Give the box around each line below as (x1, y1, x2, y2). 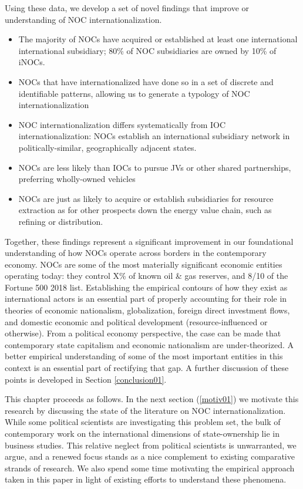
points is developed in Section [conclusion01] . (5, 373, 167, 385)
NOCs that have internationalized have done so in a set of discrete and (18, 75, 274, 87)
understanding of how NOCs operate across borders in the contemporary (5, 247, 267, 259)
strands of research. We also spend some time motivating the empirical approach (5, 461, 295, 474)
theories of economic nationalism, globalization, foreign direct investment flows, (5, 304, 290, 316)
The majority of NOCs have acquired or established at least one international (18, 33, 298, 45)
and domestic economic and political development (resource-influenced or (5, 315, 268, 328)
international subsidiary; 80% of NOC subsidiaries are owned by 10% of (18, 44, 277, 56)
